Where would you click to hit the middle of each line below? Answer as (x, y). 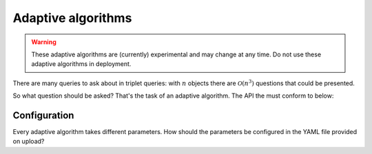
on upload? (29, 142)
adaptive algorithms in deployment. (81, 64)
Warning (44, 42)
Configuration (43, 115)
